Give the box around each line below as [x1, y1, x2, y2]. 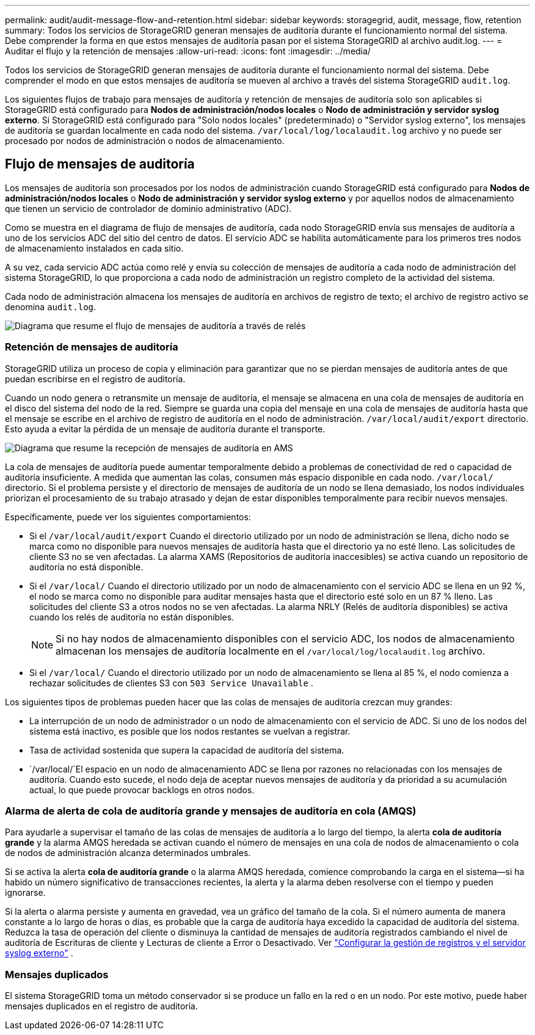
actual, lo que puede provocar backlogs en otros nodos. [29, 784, 255, 795]
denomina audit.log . [5, 301, 96, 312]
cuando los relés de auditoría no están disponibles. [29, 611, 235, 622]
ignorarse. [5, 887, 46, 898]
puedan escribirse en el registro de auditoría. [5, 373, 186, 384]
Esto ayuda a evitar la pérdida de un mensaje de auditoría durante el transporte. [5, 423, 326, 434]
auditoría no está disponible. [29, 561, 144, 572]
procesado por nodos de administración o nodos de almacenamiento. [5, 136, 285, 146]
